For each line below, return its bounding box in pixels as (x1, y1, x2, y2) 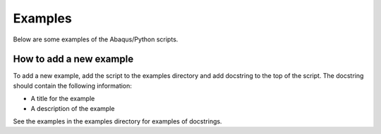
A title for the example (30, 95, 95, 103)
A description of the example (30, 104, 115, 112)
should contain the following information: (13, 81, 132, 90)
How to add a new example (13, 53, 134, 65)
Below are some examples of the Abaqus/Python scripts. (13, 35, 179, 43)
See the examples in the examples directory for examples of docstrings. (13, 117, 222, 126)
